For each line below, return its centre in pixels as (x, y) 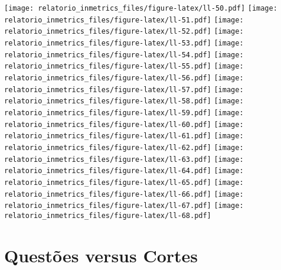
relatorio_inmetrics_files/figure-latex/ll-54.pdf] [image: (124, 55)
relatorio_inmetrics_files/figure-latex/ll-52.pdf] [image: (124, 32)
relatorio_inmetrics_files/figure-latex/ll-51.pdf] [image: (124, 20)
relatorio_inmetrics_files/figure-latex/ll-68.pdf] (108, 215)
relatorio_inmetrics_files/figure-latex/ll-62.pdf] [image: (124, 147)
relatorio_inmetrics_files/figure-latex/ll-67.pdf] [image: (124, 206)
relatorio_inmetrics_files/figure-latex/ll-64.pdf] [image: (124, 171)
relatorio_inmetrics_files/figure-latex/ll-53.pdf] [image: (124, 43)
